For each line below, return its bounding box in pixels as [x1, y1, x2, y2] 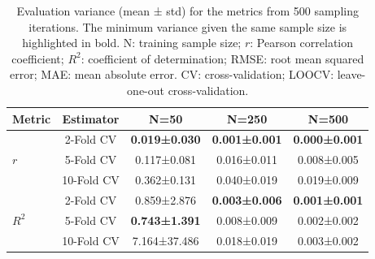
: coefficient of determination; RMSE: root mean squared [81, 50, 364, 67]
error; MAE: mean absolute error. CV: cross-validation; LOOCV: [10, 66, 334, 83]
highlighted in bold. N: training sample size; [22, 34, 242, 51]
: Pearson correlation [250, 34, 354, 51]
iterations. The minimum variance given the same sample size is [28, 18, 347, 35]
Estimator [62, 110, 120, 127]
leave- [337, 66, 366, 83]
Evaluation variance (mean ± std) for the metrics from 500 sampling [16, 2, 359, 19]
